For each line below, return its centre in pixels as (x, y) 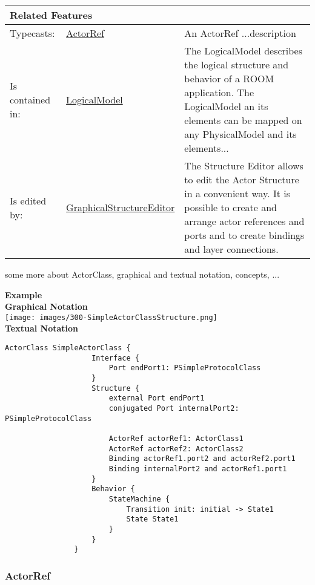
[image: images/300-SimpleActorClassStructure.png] (111, 317)
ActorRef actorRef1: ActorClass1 (176, 438)
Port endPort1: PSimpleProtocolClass (185, 368)
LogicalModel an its (226, 106)
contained (30, 99)
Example (24, 294)
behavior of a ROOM (229, 78)
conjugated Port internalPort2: (174, 408)
